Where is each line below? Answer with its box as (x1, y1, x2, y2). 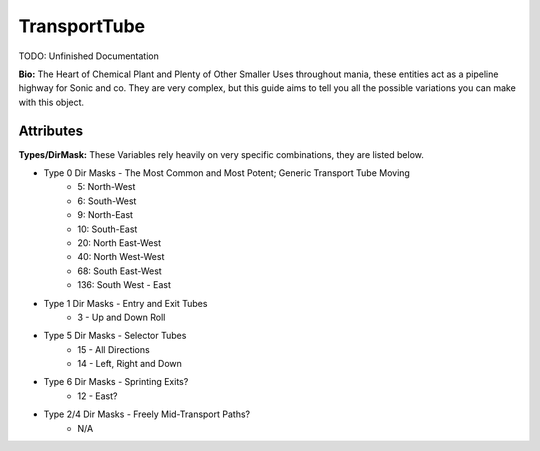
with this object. (18, 96, 85, 108)
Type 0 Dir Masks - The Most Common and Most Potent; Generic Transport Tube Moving (43, 167, 410, 179)
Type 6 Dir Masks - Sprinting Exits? (43, 376, 189, 388)
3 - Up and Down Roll (77, 311, 166, 323)
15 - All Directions (77, 343, 150, 355)
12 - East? (77, 390, 118, 402)
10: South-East (77, 223, 138, 235)
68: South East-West (77, 265, 162, 277)
